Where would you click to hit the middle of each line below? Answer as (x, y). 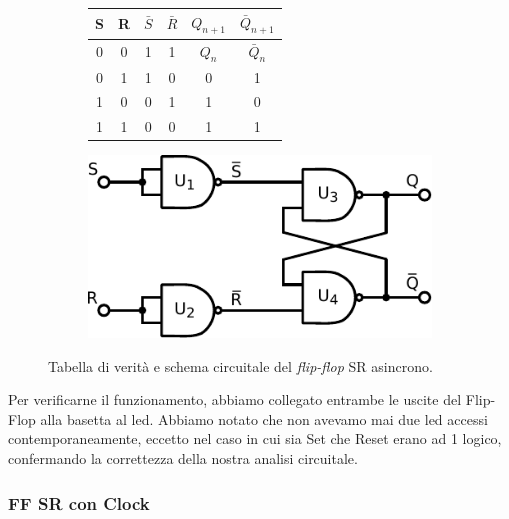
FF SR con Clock (79, 502)
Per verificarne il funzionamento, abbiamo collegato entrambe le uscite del (235, 399)
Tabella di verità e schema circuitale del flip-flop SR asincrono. (240, 365)
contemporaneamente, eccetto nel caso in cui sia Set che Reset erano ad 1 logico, (255, 438)
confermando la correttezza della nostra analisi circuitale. (183, 457)
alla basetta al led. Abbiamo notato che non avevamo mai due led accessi (264, 418)
